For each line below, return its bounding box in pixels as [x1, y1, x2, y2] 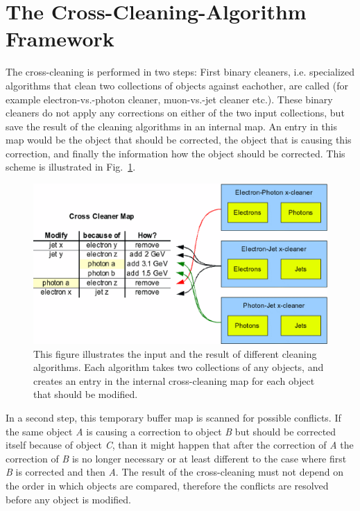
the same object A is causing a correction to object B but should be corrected [6, 424, 336, 438]
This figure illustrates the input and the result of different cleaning [33, 346, 317, 361]
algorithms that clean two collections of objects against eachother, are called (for [6, 78, 348, 92]
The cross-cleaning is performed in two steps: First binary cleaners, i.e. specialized [6, 64, 355, 79]
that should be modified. [33, 387, 138, 401]
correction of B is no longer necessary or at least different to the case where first [6, 451, 347, 465]
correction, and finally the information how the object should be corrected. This [6, 146, 345, 160]
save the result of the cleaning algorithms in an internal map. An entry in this [6, 119, 338, 133]
